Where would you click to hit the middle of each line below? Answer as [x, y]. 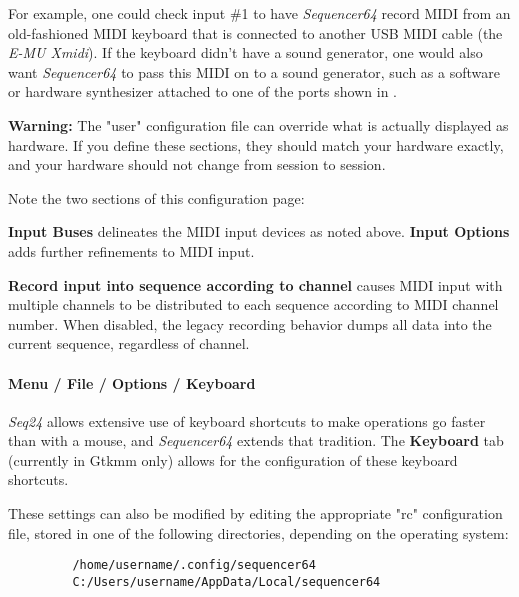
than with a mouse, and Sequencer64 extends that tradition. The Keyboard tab [256, 440]
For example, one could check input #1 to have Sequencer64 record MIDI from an [259, 13]
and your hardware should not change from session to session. [197, 164]
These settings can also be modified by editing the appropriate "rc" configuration [255, 513]
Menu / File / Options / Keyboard [132, 382]
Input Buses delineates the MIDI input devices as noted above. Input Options [259, 231]
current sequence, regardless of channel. [129, 343]
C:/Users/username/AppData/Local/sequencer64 [226, 581]
